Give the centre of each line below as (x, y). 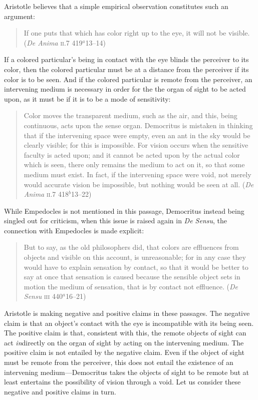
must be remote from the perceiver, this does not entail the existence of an (119, 362)
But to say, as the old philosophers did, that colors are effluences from (131, 247)
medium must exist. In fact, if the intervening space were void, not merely (138, 174)
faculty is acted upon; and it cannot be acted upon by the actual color (132, 154)
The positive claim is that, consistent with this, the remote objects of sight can (125, 333)
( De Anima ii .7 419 (53, 42)
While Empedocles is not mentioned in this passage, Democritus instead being (124, 211)
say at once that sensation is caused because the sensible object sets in (132, 277)
